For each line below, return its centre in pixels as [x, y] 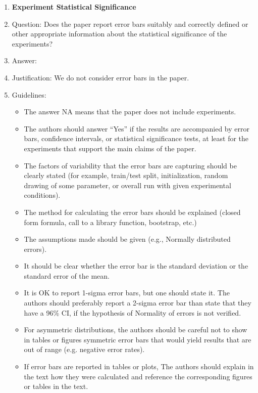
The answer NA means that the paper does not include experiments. [130, 112]
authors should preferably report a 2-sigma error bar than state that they [138, 303]
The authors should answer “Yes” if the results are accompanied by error [137, 128]
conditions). [42, 195]
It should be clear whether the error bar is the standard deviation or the [136, 266]
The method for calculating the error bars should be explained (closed [132, 212]
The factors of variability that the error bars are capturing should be [130, 165]
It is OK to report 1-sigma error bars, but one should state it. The [127, 293]
